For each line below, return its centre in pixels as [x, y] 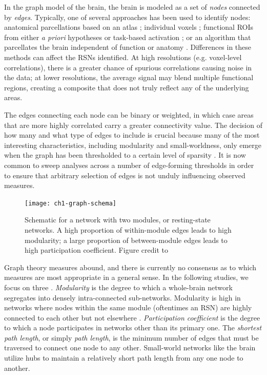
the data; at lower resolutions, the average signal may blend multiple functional [129, 77]
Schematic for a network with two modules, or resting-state [118, 220]
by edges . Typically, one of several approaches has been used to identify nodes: [127, 17]
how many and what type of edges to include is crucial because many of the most [132, 135]
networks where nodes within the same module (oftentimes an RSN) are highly [128, 307]
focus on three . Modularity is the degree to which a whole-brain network [118, 287]
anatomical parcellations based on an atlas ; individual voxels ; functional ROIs [129, 27]
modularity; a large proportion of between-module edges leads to [126, 240]
